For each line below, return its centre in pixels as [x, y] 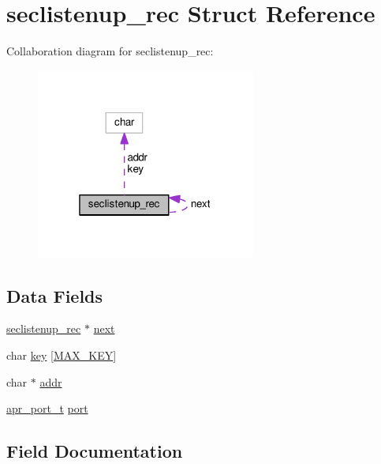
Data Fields [55, 295]
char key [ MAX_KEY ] [62, 355]
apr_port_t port [47, 408]
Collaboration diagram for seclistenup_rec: [110, 51]
